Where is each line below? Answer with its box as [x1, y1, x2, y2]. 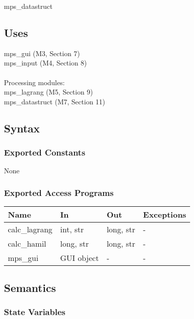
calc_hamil [8, 238, 46, 250]
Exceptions [143, 209, 187, 221]
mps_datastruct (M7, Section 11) [4, 96, 105, 106]
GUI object [60, 252, 99, 264]
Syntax [4, 120, 40, 135]
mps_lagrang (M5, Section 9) [4, 87, 93, 97]
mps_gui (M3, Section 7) [4, 48, 80, 58]
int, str [60, 223, 84, 235]
